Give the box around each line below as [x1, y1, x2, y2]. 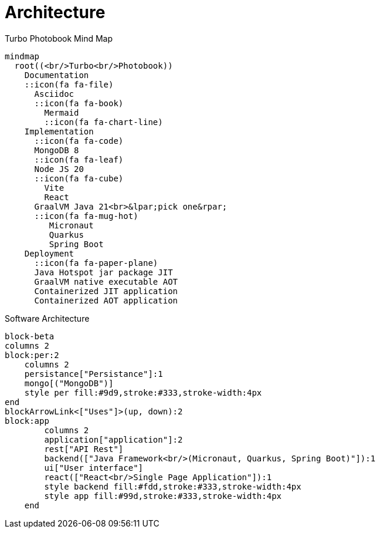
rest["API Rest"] [44, 444, 124, 454]
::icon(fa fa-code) [34, 136, 124, 146]
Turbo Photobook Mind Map [5, 33, 113, 43]
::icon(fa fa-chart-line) [44, 117, 163, 127]
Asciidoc [34, 89, 74, 99]
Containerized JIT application [34, 286, 178, 296]
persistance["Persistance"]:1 [24, 369, 163, 379]
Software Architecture [5, 313, 90, 323]
